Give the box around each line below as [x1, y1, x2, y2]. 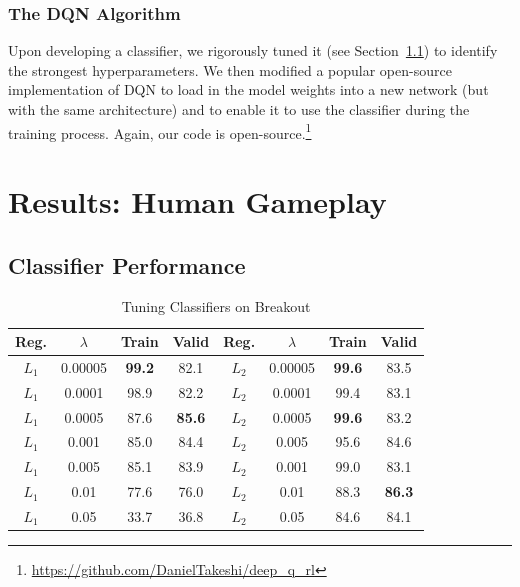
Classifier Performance [8, 249, 246, 280]
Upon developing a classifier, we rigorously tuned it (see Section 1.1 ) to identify [8, 40, 498, 61]
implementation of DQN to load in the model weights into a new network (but [8, 79, 489, 100]
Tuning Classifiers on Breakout [121, 296, 311, 317]
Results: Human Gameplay [8, 181, 387, 222]
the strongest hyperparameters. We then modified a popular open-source [8, 59, 452, 80]
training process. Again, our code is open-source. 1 [8, 119, 312, 143]
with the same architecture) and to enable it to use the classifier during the [8, 99, 470, 119]
